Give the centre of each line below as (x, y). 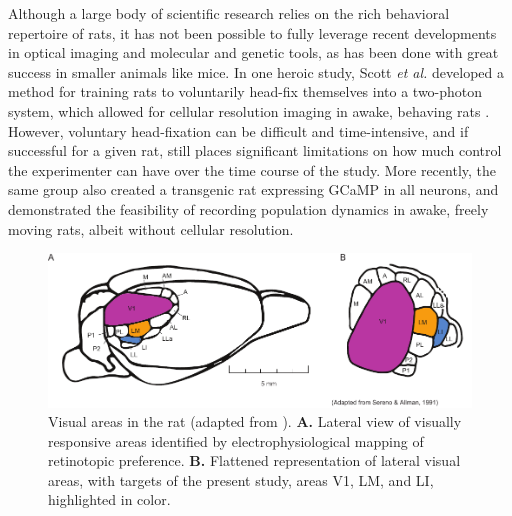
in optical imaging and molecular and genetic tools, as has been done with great (253, 52)
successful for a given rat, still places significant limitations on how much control (255, 150)
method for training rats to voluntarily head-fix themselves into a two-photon (245, 91)
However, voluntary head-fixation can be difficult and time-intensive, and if (238, 130)
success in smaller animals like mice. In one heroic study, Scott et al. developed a (256, 71)
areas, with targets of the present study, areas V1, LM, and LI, (241, 479)
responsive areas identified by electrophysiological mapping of (236, 440)
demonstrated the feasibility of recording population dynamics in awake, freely (248, 208)
